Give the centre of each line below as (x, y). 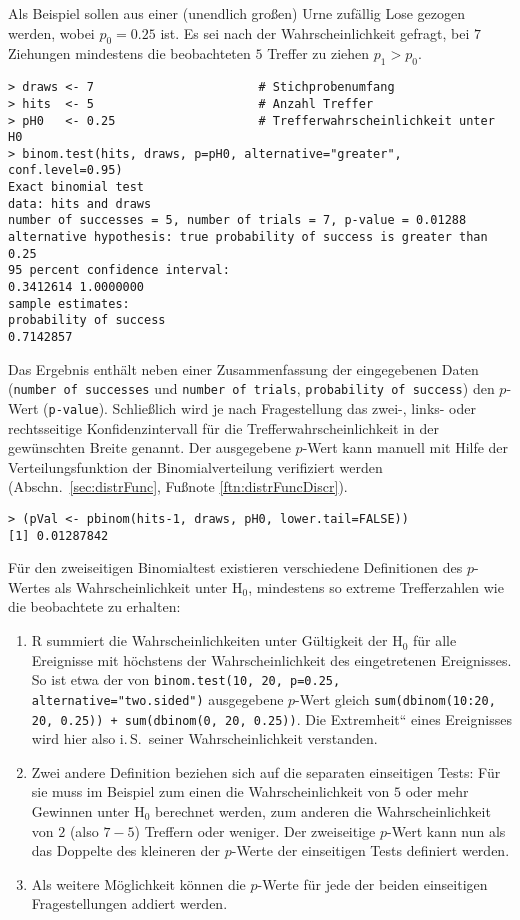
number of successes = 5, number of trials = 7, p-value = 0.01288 (237, 220)
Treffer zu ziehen (318, 53)
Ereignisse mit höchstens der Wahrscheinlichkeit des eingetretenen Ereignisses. (271, 659)
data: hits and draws (80, 203)
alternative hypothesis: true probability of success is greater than (248, 237)
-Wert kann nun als (446, 830)
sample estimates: (69, 303)
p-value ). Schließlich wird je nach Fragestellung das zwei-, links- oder (262, 407)
